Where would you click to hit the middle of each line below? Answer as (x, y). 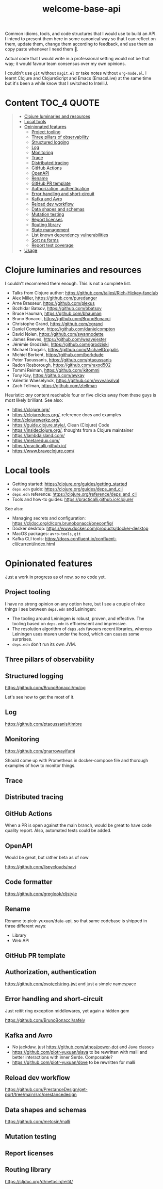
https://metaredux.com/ (36, 440)
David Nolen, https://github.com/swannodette (58, 334)
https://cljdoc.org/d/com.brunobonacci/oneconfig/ (63, 523)
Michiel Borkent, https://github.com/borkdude (58, 355)
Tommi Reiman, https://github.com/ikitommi (56, 370)
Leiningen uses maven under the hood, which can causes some (76, 634)
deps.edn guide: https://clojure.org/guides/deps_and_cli (67, 489)
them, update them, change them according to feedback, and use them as (79, 44)
